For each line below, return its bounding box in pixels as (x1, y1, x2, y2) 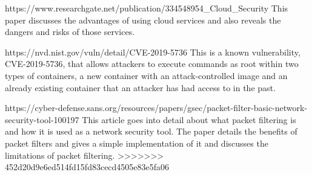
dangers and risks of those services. (5, 25, 135, 38)
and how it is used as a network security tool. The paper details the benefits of (5, 125, 297, 138)
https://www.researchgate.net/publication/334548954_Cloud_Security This (5, 2, 288, 14)
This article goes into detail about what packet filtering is (82, 113, 296, 126)
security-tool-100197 (5, 113, 79, 126)
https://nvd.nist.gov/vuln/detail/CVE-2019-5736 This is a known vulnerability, (5, 45, 300, 58)
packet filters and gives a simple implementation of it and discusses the (5, 136, 268, 149)
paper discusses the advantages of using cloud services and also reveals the (5, 13, 281, 26)
